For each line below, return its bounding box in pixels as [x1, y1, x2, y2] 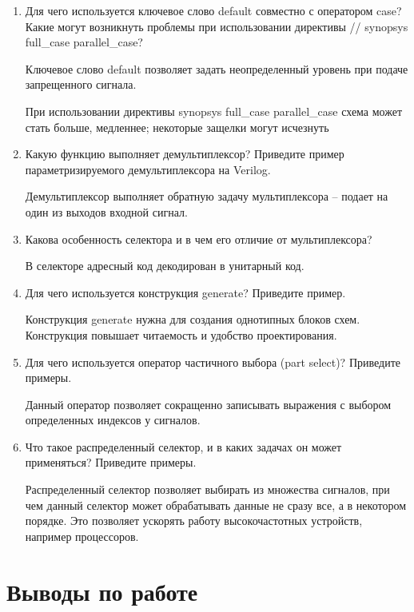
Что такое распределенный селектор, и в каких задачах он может [25, 438, 342, 455]
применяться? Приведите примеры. [25, 454, 197, 471]
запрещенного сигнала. [25, 76, 137, 93]
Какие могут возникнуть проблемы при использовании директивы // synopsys [25, 18, 408, 34]
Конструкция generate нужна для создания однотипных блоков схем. [25, 311, 360, 328]
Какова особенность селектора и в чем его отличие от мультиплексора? [25, 230, 372, 247]
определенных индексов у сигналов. [25, 411, 201, 428]
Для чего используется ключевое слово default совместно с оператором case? [25, 2, 402, 18]
